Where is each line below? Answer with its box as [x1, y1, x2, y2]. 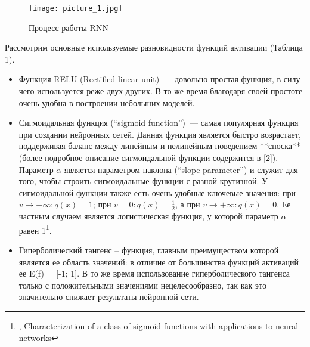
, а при [175, 198, 200, 210]
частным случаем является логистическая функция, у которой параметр [18, 210, 278, 222]
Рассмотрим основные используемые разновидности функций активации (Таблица [5, 41, 303, 54]
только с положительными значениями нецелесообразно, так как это [18, 278, 266, 291]
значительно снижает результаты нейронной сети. [18, 290, 199, 303]
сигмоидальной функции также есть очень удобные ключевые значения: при [18, 186, 296, 199]
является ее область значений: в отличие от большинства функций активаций [18, 255, 299, 268]
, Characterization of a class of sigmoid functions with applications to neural [18, 320, 299, 332]
